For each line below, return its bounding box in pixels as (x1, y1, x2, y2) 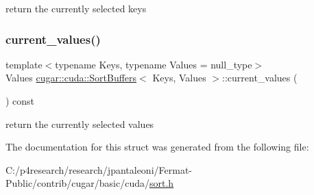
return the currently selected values (5, 116, 154, 131)
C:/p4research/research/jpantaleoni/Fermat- (5, 162, 192, 177)
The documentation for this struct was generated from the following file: (5, 140, 309, 154)
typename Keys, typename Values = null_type (55, 57, 252, 71)
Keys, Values (152, 70, 206, 85)
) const (5, 94, 35, 107)
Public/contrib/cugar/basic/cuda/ (5, 176, 149, 190)
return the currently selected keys (5, 1, 147, 15)
